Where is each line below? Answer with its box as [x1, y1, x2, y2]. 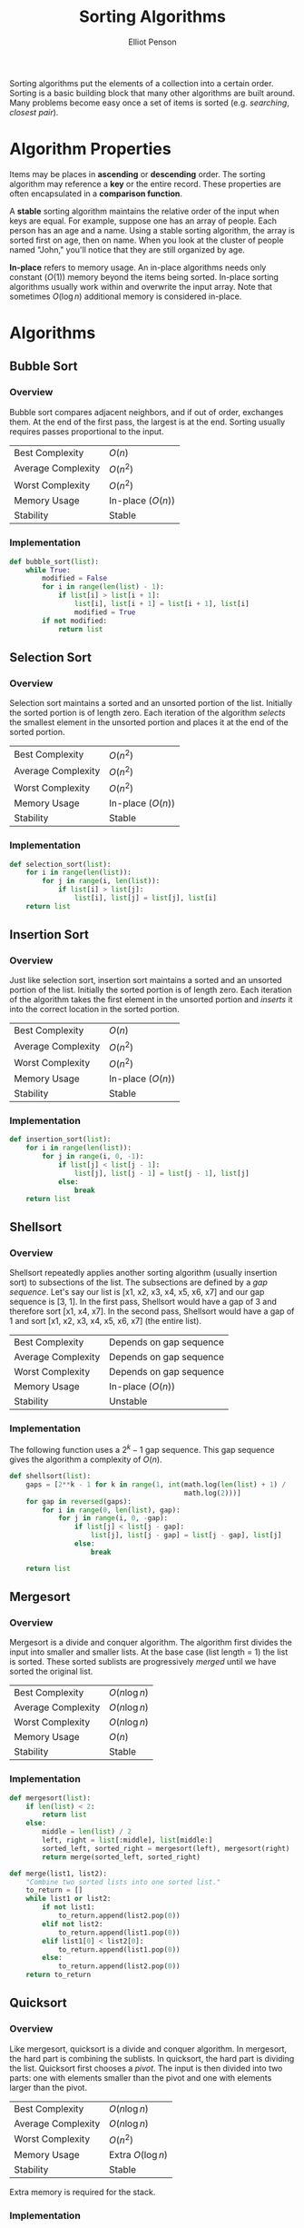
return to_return [25, 1970, 92, 1980]
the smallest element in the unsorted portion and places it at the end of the [9, 717, 289, 728]
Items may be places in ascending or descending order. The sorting [9, 168, 266, 179]
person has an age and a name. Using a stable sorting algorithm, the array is [9, 224, 295, 235]
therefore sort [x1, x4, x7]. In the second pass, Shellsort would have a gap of [9, 1306, 295, 1317]
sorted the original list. [9, 1666, 93, 1677]
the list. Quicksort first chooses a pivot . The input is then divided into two [9, 2063, 283, 2074]
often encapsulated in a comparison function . [9, 188, 183, 199]
